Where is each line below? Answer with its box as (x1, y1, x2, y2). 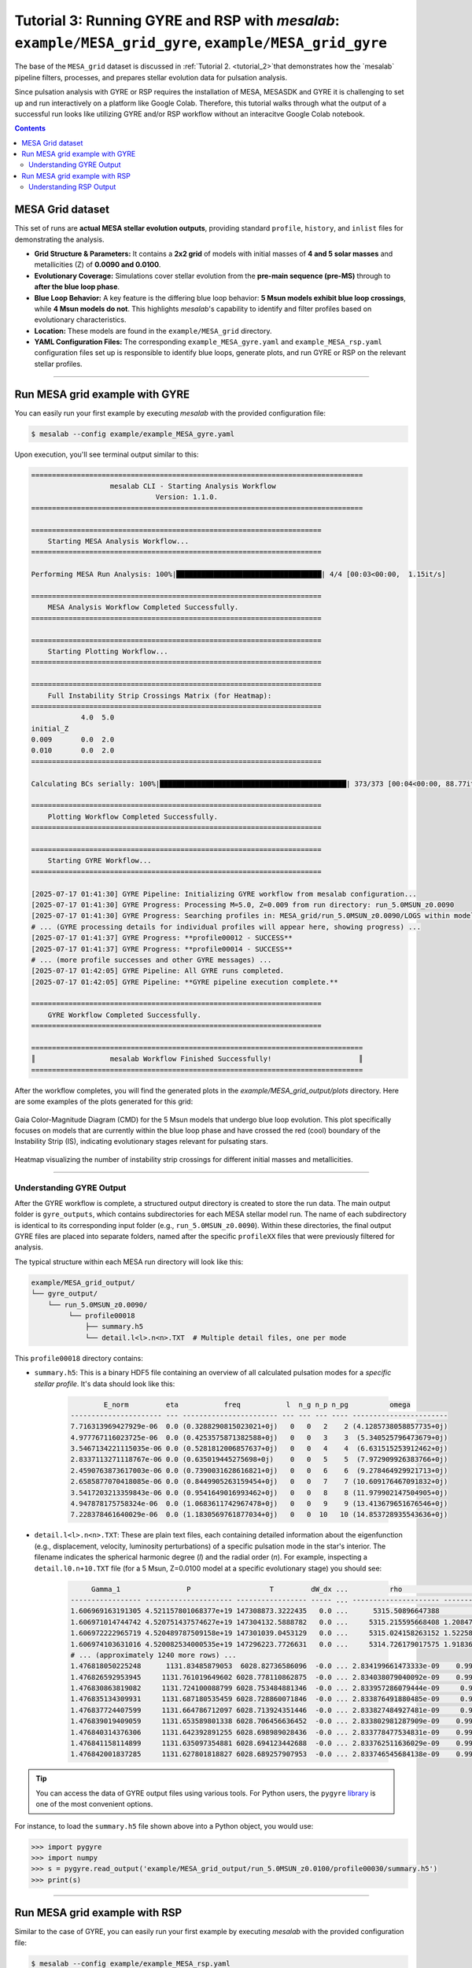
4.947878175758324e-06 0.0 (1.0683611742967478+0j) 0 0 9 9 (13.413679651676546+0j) (70, 1500, 448, 1508)
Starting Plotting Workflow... (47, 646, 168, 656)
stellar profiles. (34, 359, 83, 368)
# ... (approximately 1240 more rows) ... (70, 1650, 237, 1659)
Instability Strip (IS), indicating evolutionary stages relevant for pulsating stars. (14, 1137, 268, 1146)
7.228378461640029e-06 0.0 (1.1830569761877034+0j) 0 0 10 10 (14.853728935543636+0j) (70, 1510, 448, 1519)
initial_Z (31, 724, 69, 733)
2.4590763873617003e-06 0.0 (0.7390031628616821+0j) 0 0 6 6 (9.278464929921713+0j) (70, 1466, 448, 1475)
